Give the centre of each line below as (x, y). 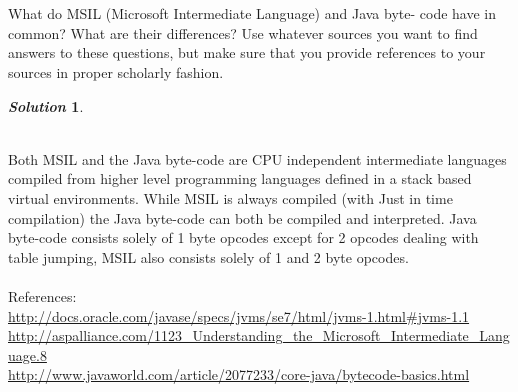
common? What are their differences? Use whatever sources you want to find (243, 32)
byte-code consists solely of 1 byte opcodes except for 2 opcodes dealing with (243, 237)
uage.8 (27, 354)
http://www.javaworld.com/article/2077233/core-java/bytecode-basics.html (239, 374)
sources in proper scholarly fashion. (116, 71)
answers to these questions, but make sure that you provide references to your (247, 52)
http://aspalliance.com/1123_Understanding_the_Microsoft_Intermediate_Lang (259, 335)
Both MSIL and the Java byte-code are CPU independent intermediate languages (257, 158)
